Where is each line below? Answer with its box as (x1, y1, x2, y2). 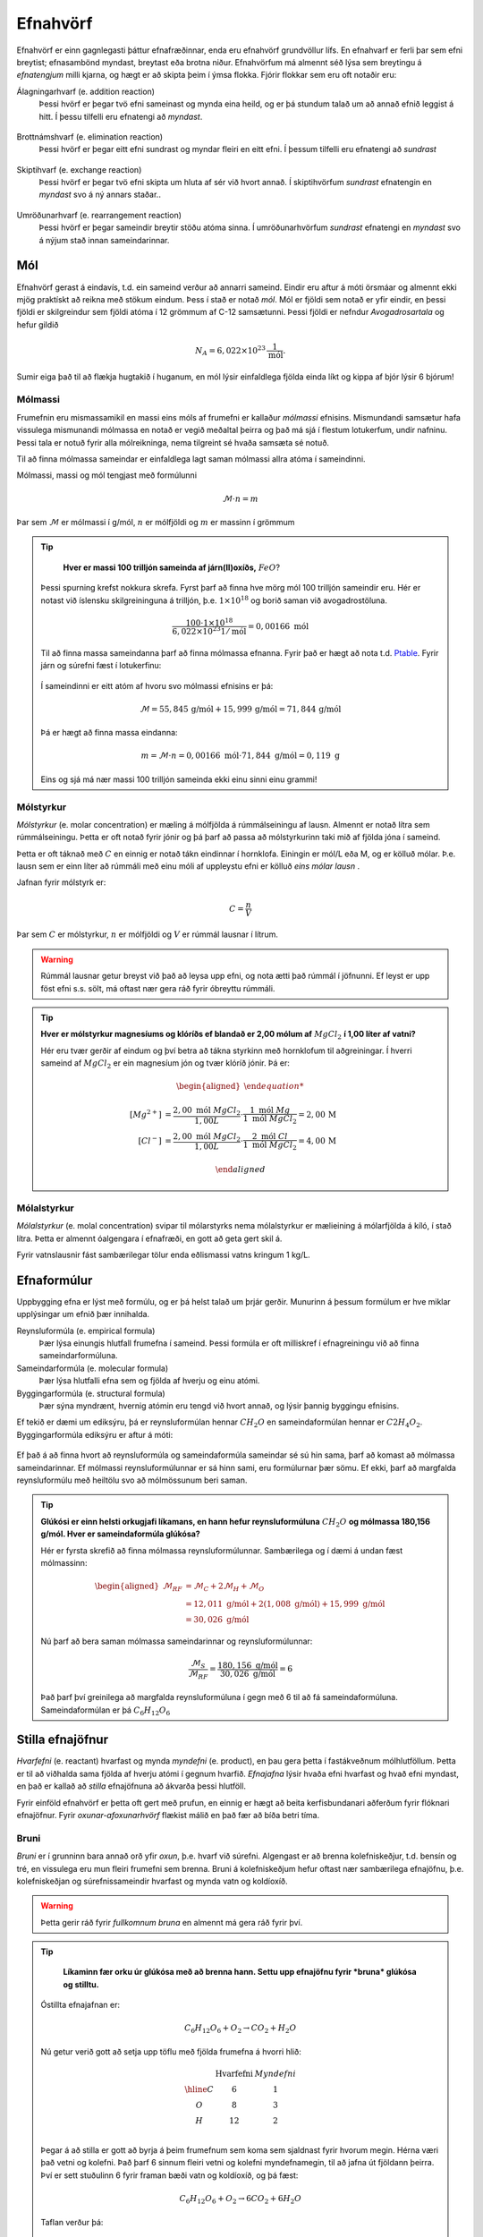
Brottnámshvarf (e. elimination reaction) (16, 131, 164, 142)
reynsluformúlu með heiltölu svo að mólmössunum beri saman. (16, 1475, 248, 1485)
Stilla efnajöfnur (16, 1732, 109, 1748)
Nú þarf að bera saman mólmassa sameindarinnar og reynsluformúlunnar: (40, 1636, 313, 1646)
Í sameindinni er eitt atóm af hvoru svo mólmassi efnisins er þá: (40, 680, 274, 691)
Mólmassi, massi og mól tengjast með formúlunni (16, 470, 197, 481)
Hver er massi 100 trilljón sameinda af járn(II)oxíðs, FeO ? (63, 562, 281, 573)
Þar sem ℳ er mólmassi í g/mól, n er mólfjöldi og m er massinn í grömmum (16, 516, 295, 527)
